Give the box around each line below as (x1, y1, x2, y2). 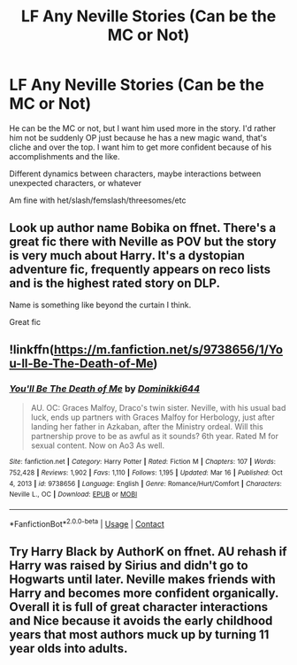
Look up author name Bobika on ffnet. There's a (9, 220, 277, 236)
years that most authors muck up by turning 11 (9, 627, 270, 643)
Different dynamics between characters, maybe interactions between (9, 168, 262, 179)
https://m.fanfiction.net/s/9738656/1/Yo (53, 343, 284, 358)
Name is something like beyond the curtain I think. (9, 299, 192, 310)
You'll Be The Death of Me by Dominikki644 (9, 383, 201, 395)
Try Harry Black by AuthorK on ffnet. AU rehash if (9, 545, 287, 560)
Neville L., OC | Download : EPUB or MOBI (9, 490, 138, 499)
